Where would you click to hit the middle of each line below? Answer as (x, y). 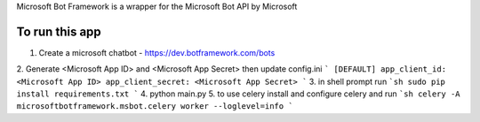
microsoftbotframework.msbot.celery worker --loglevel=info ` (155, 107)
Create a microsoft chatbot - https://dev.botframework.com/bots (157, 52)
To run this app (59, 31)
